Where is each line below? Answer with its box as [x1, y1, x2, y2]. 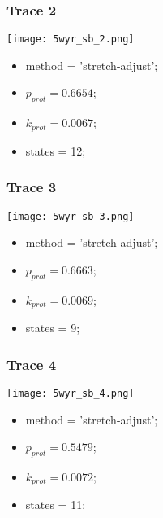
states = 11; [25, 496, 86, 513]
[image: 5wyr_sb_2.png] [6, 33, 135, 46]
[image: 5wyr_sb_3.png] [6, 210, 135, 222]
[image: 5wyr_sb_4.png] [6, 387, 135, 399]
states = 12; [25, 142, 86, 159]
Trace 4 [6, 353, 57, 374]
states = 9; [25, 319, 80, 336]
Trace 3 [6, 177, 57, 197]
